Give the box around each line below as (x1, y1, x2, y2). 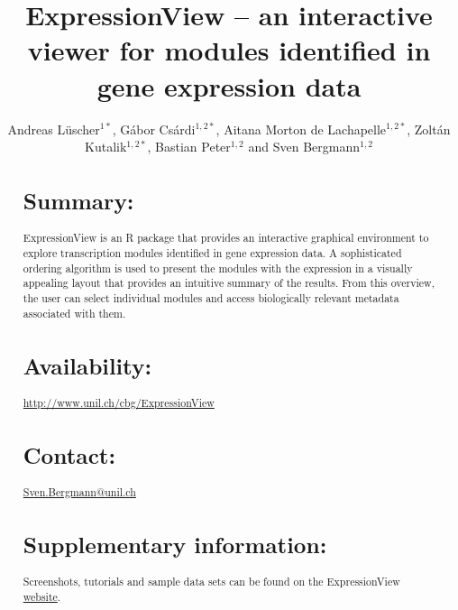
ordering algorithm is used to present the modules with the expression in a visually (23, 260, 413, 275)
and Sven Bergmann (248, 137, 360, 156)
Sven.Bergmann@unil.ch (23, 484, 136, 499)
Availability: (23, 349, 152, 381)
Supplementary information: (23, 528, 327, 559)
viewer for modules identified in (27, 32, 431, 69)
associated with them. (23, 305, 126, 320)
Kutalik (85, 137, 127, 156)
